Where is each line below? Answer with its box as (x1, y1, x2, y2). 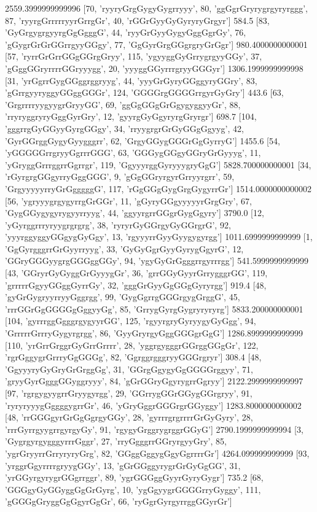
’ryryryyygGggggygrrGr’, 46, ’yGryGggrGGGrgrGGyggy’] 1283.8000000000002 (5, 398, 302, 411)
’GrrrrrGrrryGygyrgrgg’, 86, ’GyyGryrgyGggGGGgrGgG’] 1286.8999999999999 (5, 327, 303, 339)
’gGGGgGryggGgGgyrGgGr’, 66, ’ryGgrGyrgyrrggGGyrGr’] (5, 495, 232, 508)
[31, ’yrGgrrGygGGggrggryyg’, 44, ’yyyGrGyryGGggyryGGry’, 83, (5, 74, 257, 87)
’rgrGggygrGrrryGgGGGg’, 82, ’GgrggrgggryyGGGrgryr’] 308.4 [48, (5, 351, 262, 363)
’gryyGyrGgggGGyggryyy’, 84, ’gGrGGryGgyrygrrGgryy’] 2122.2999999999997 (5, 374, 303, 387)
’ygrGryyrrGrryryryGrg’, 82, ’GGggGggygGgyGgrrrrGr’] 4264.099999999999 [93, (5, 446, 310, 459)
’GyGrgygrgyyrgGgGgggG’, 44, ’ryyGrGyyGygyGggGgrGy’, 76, (5, 26, 246, 39)
